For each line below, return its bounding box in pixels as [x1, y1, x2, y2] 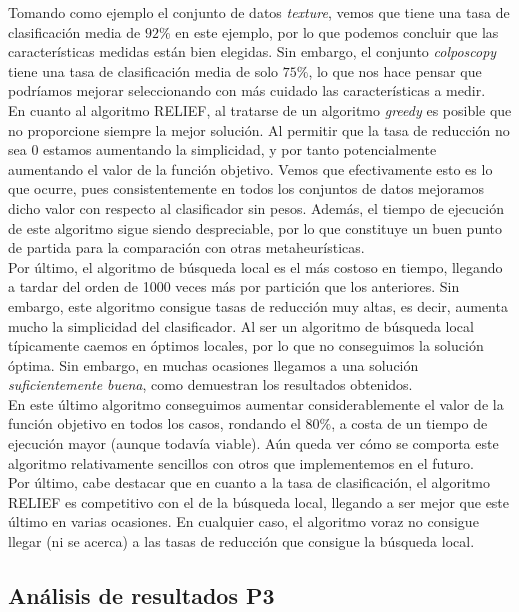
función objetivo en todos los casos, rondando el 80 [8, 413, 320, 434]
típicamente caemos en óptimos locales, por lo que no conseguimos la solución [8, 335, 484, 356]
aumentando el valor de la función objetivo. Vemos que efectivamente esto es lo [8, 158, 493, 179]
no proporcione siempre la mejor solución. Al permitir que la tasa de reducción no [8, 119, 510, 140]
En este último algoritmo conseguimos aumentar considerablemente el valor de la [8, 393, 504, 414]
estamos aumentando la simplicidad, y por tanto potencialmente [43, 139, 437, 160]
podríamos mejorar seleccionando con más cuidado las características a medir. [8, 80, 486, 101]
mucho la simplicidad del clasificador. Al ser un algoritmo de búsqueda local [8, 315, 474, 336]
